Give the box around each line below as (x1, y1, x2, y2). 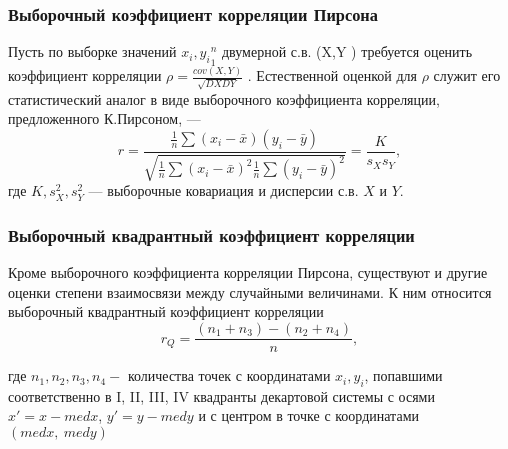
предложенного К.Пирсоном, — (8, 108, 201, 129)
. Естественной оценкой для (247, 65, 417, 86)
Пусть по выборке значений (8, 41, 177, 62)
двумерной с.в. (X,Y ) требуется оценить (221, 41, 473, 62)
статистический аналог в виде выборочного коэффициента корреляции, (8, 88, 440, 109)
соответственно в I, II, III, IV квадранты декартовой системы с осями (8, 385, 435, 406)
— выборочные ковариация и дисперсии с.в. (88, 180, 359, 201)
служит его (433, 65, 501, 86)
